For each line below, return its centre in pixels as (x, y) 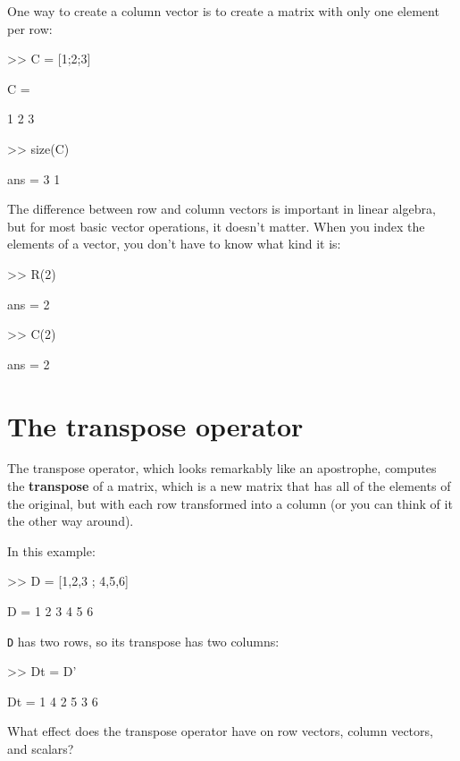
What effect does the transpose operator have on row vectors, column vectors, (220, 731)
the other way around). (71, 521)
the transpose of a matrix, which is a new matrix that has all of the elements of (229, 486)
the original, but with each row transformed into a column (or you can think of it (230, 503)
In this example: (51, 550)
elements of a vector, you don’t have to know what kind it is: (174, 244)
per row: (30, 28)
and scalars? (41, 749)
